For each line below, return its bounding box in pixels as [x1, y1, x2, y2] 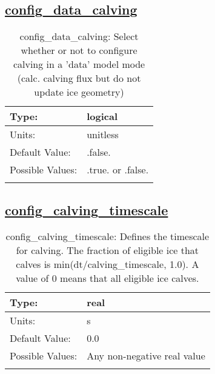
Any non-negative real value [87, 349, 205, 363]
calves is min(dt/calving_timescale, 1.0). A [16, 257, 199, 272]
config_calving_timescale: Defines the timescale [5, 229, 210, 244]
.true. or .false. [87, 162, 149, 177]
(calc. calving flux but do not [17, 71, 141, 85]
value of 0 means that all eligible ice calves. [16, 271, 199, 286]
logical [87, 109, 117, 124]
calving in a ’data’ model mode [13, 57, 145, 72]
